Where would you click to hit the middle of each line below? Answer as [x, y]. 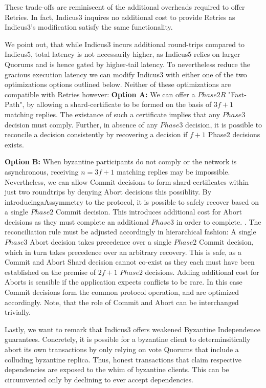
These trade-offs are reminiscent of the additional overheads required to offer [125, 7]
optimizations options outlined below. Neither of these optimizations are [118, 84]
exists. [14, 144]
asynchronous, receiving [42, 171]
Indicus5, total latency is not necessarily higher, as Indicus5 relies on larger [123, 54]
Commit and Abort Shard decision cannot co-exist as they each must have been [130, 262]
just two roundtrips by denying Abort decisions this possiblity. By [108, 192]
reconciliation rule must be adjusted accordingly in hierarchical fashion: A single [130, 232]
